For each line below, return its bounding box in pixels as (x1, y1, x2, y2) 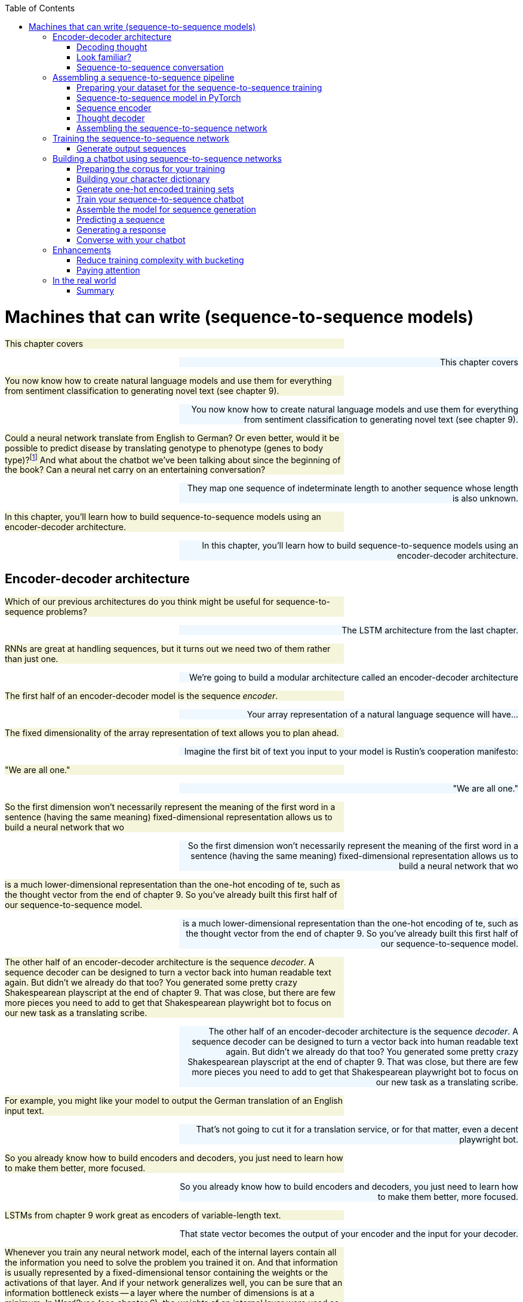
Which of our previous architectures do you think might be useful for (5, 596, 274, 607)
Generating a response (76, 224, 167, 235)
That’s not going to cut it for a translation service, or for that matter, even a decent (196, 1124, 518, 1134)
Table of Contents (5, 3, 75, 13)
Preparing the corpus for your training (76, 164, 225, 174)
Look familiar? (76, 52, 131, 62)
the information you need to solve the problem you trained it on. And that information (5, 1257, 338, 1267)
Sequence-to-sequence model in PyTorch (76, 93, 241, 103)
